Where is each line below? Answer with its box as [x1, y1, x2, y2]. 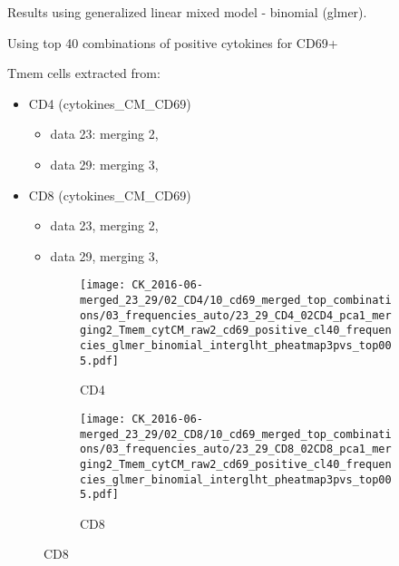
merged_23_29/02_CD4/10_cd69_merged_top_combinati [80, 294, 392, 307]
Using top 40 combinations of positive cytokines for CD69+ [7, 33, 338, 52]
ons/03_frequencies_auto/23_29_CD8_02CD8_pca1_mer [80, 443, 392, 456]
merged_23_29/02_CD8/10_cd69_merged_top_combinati [80, 427, 392, 441]
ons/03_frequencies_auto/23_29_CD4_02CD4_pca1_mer [80, 308, 392, 322]
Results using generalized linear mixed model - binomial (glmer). [7, 3, 367, 21]
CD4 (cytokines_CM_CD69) [28, 93, 191, 112]
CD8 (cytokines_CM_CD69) [28, 185, 191, 204]
